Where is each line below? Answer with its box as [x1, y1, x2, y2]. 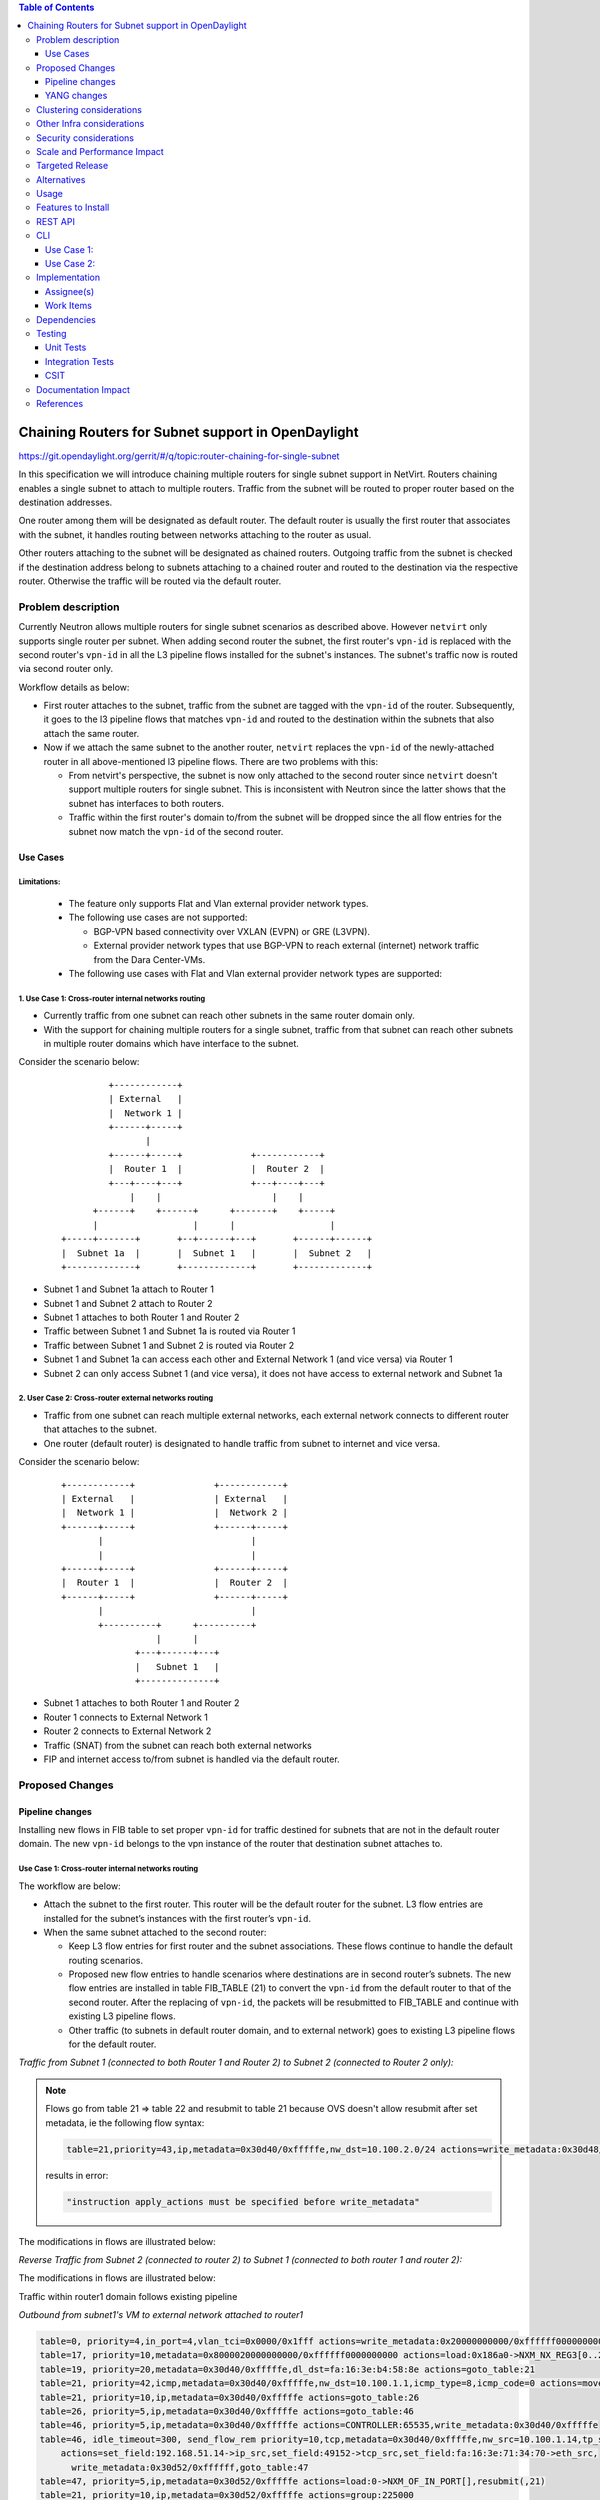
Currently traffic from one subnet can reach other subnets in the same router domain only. [43, 1010, 415, 1022]
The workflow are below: [18, 1880, 122, 1892]
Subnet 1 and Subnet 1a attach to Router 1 [43, 1283, 215, 1295]
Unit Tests [45, 341, 87, 354]
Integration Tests [45, 355, 115, 367]
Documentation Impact [36, 383, 130, 395]
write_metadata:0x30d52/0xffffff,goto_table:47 [71, 2461, 309, 2473]
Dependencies [36, 313, 97, 325]
